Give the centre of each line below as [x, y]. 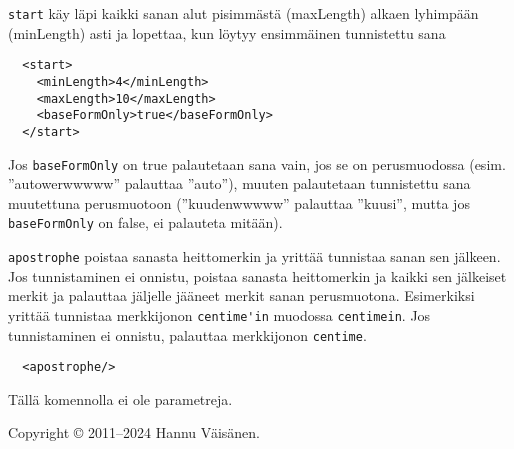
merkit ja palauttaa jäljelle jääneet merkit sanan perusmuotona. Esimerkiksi [241, 295]
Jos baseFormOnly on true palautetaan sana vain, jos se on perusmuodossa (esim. [257, 163]
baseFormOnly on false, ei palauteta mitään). [145, 222]
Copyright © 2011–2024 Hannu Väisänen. [134, 432]
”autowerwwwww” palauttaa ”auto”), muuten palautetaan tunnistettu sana [239, 183]
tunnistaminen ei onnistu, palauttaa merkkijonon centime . [187, 334]
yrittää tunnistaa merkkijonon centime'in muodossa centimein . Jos [219, 314]
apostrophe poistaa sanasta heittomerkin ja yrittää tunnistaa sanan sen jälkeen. [254, 256]
